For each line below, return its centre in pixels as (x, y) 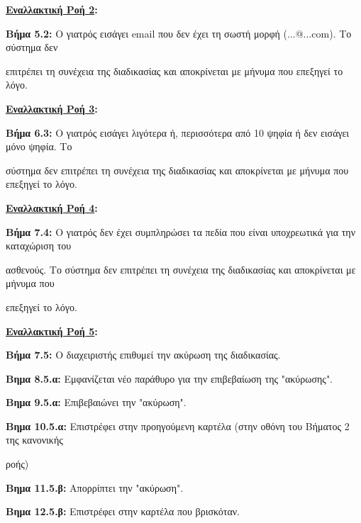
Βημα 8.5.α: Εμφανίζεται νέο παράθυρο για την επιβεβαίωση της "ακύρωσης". (170, 378)
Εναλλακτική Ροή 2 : (52, 9)
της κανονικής (34, 440)
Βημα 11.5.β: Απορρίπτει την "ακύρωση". (95, 487)
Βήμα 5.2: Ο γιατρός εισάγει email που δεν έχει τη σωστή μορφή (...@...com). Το (179, 33)
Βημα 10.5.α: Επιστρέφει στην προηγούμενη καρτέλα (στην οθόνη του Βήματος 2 (178, 426)
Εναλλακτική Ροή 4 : (52, 207)
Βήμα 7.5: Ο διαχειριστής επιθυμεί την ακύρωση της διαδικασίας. (143, 355)
